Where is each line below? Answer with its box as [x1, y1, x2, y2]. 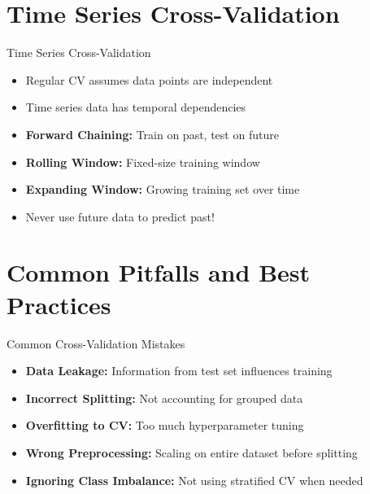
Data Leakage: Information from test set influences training [25, 362, 333, 379]
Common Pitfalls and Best [7, 256, 311, 289]
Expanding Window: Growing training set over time [25, 181, 300, 198]
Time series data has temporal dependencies [25, 98, 246, 116]
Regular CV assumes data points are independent [25, 71, 273, 88]
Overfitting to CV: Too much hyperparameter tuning [25, 417, 304, 434]
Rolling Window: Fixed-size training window [25, 153, 260, 170]
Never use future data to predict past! [25, 208, 215, 225]
